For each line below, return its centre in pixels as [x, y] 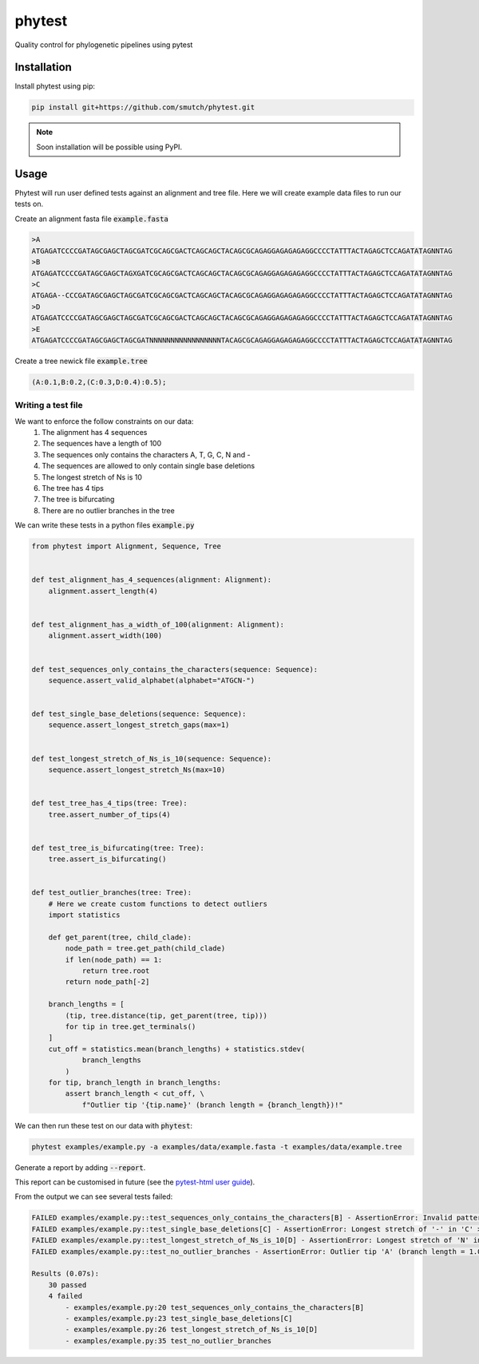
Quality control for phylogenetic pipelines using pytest [104, 45]
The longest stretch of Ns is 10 [92, 477]
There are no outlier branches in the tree [108, 510]
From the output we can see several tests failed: [94, 1196]
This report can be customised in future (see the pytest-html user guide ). [135, 1182]
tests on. [29, 204]
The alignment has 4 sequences [95, 433]
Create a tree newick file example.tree [81, 361]
